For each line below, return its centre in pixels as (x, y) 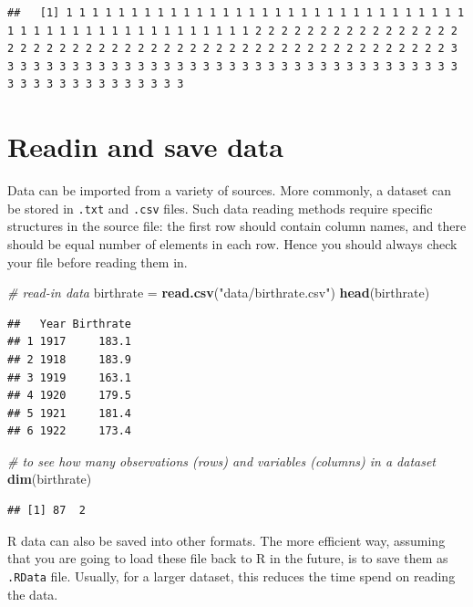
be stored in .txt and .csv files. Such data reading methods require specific (220, 208)
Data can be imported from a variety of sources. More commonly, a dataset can (230, 190)
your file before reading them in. (98, 262)
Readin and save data (145, 147)
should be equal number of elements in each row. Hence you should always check (232, 243)
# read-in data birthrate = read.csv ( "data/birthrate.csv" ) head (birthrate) (219, 293)
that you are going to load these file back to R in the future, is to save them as (228, 558)
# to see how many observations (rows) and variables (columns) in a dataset (221, 460)
